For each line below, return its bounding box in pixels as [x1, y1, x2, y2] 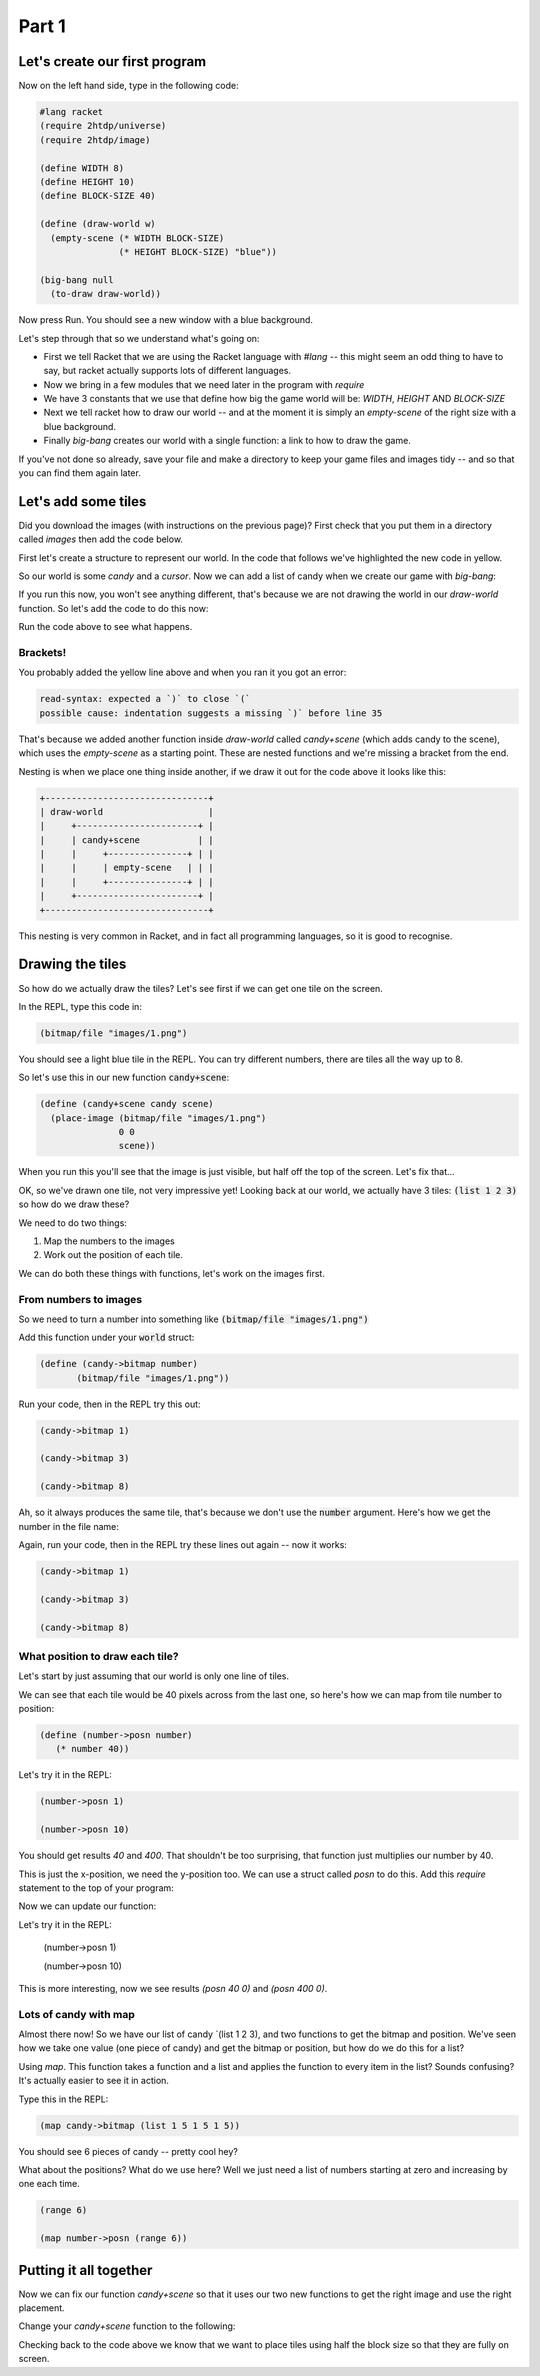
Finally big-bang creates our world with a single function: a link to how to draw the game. [43, 435, 412, 447]
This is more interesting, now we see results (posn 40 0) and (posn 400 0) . [18, 1982, 328, 1994]
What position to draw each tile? [18, 1649, 179, 1663]
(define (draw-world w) [39, 218, 157, 230]
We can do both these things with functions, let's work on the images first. [18, 1267, 325, 1279]
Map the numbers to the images [43, 1235, 175, 1247]
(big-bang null [39, 274, 114, 285]
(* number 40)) [55, 1743, 130, 1755]
